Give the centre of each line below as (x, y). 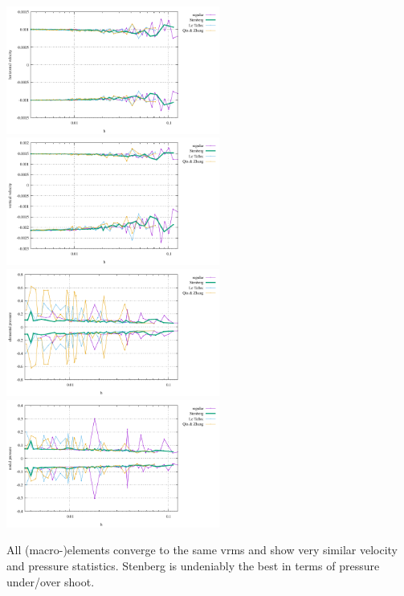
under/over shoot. (51, 581)
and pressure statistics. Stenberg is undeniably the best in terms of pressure (193, 565)
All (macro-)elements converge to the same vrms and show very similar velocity (202, 550)
